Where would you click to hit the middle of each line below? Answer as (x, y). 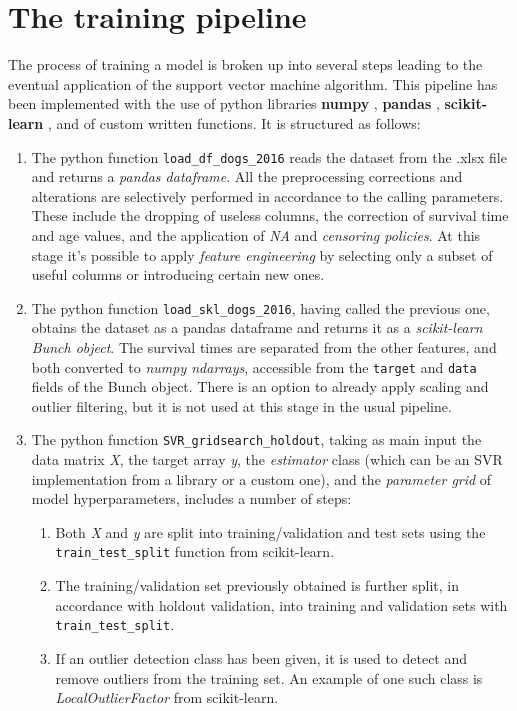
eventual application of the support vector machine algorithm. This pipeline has (253, 83)
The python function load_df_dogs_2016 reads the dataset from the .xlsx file (269, 156)
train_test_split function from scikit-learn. (195, 551)
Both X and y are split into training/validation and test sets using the (270, 531)
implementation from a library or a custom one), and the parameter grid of (261, 478)
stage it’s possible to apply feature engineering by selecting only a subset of (262, 254)
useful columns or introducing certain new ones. (178, 274)
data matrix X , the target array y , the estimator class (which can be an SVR (267, 459)
